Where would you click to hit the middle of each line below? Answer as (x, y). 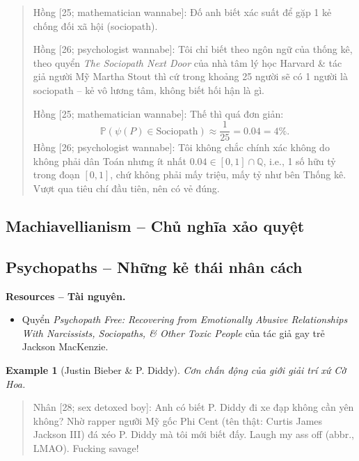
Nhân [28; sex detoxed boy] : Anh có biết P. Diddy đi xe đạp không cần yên (193, 407)
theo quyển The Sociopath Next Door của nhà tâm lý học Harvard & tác (188, 62)
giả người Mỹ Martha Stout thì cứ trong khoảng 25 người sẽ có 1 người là (190, 76)
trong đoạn (56, 174)
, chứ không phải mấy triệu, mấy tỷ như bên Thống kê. (228, 174)
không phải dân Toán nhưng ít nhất (110, 161)
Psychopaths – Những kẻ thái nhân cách (154, 266)
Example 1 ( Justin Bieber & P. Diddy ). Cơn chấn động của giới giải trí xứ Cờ (176, 369)
